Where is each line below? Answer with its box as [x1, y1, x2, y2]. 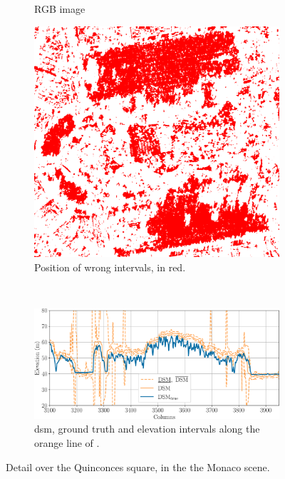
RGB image [34, 1, 85, 16]
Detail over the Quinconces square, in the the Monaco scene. [6, 459, 270, 474]
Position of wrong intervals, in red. [34, 259, 186, 274]
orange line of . [34, 435, 100, 450]
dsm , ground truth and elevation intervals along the [34, 421, 260, 436]
